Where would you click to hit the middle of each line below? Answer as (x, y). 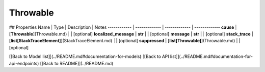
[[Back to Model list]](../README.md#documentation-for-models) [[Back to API (89, 56)
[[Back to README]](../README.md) (77, 63)
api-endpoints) (24, 63)
